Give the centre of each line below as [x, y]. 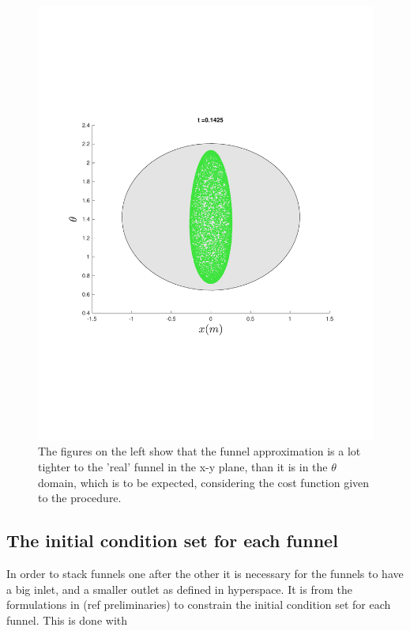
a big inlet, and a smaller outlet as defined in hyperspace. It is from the [179, 589]
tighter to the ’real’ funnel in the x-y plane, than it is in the [183, 467]
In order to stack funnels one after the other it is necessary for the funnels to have [205, 574]
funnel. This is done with [67, 620]
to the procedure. [80, 498]
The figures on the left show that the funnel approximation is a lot [199, 451]
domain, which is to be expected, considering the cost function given [204, 482]
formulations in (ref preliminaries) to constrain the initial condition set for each [199, 605]
